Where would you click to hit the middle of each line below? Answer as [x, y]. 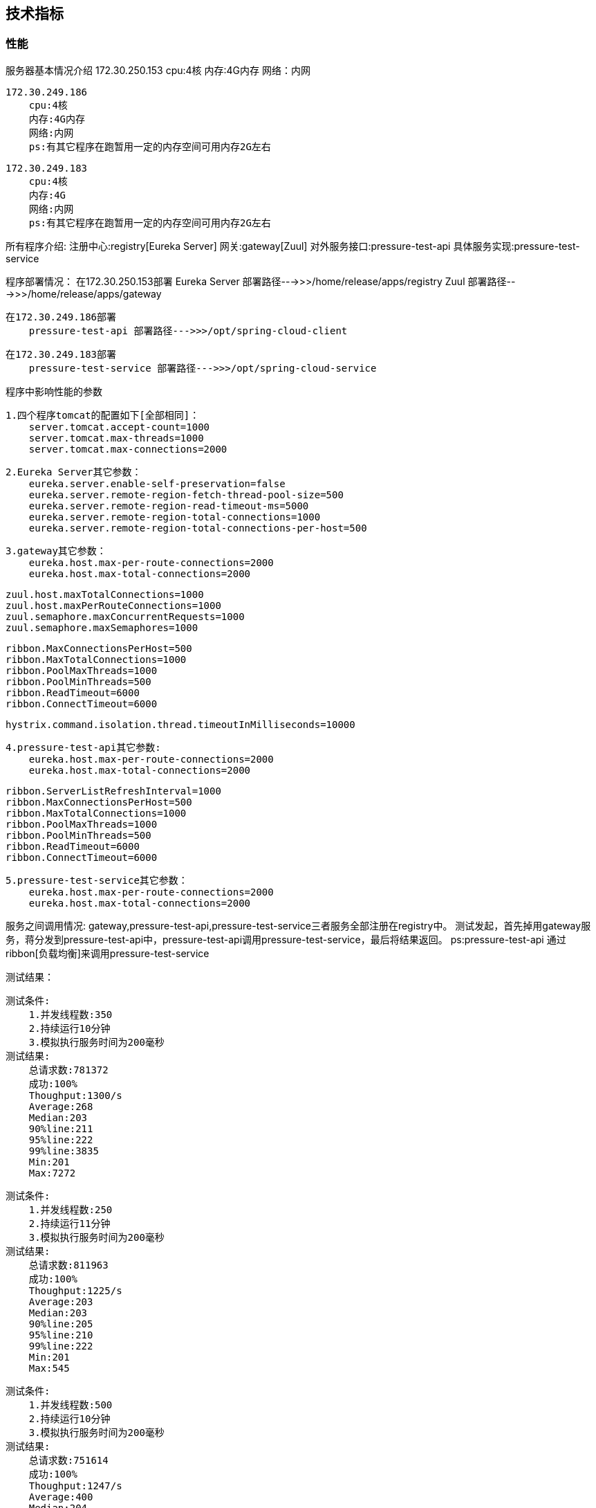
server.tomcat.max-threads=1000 [116, 438]
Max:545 [49, 1368]
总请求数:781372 [68, 1070]
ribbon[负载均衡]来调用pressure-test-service [108, 953]
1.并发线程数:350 [71, 1014]
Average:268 [61, 1106]
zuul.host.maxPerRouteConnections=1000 [113, 605]
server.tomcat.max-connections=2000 [128, 449]
